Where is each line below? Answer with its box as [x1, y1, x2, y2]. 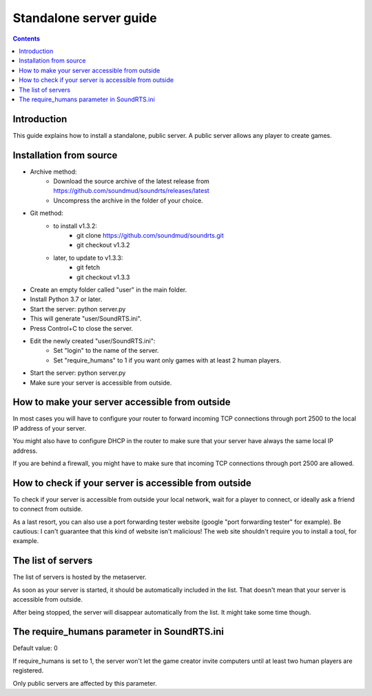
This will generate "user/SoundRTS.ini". [30, 314, 142, 323]
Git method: [30, 209, 63, 217]
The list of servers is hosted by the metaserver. [12, 573, 147, 582]
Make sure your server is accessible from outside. [30, 378, 172, 387]
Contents [12, 34, 41, 43]
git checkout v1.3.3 [76, 273, 130, 281]
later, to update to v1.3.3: [53, 254, 123, 262]
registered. [12, 666, 44, 675]
